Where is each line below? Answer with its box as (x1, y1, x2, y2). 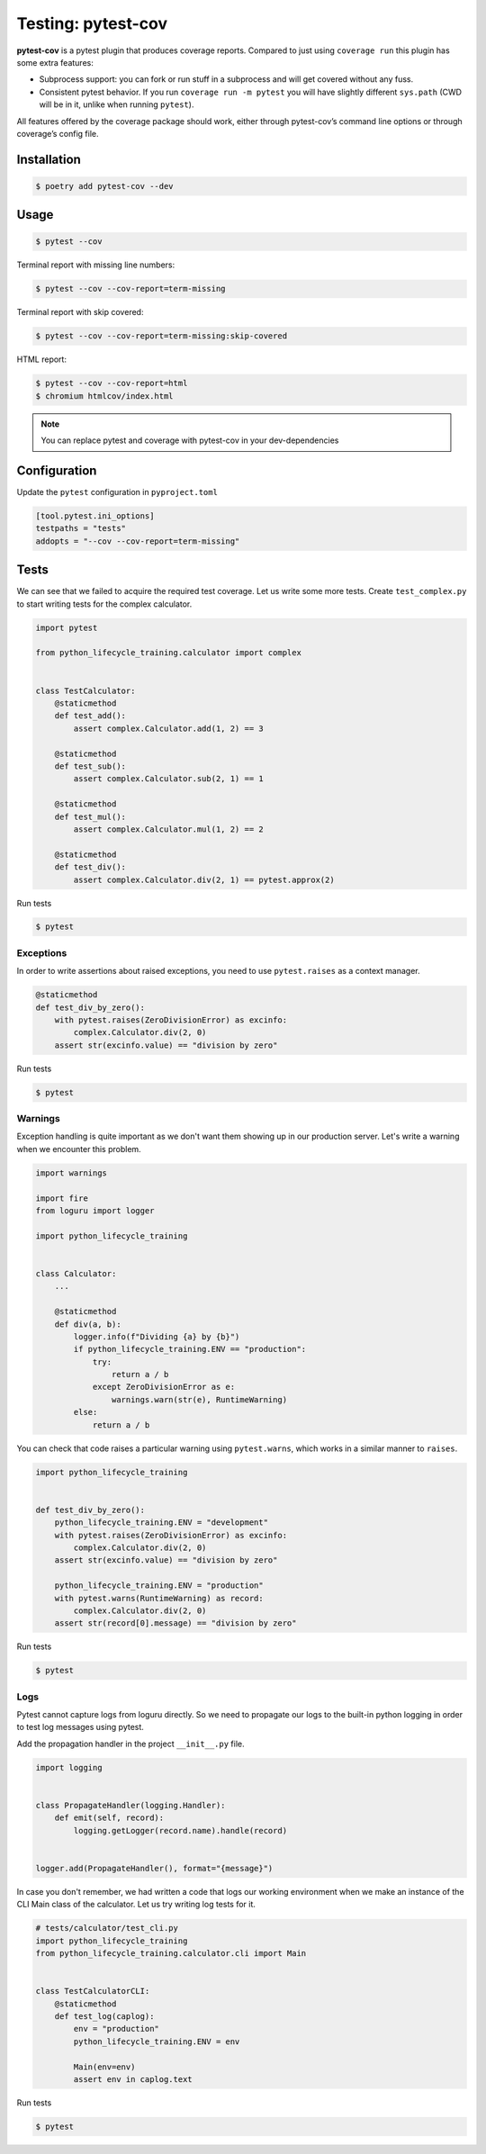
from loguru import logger (35, 1206, 155, 1216)
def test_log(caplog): (54, 2012, 155, 2021)
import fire (35, 1193, 89, 1203)
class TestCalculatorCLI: (35, 1986, 150, 1996)
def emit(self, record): (54, 1813, 165, 1823)
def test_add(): (54, 711, 126, 721)
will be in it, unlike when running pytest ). (39, 99, 194, 110)
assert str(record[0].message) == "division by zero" (54, 1618, 297, 1628)
